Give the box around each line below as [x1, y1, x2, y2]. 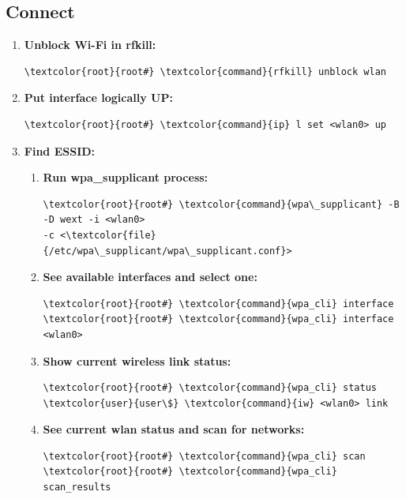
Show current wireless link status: [43, 352, 231, 369]
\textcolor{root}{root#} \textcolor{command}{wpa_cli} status [43, 382, 377, 394]
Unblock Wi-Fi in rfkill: [24, 36, 156, 53]
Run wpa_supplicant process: [43, 169, 209, 186]
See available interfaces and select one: [43, 268, 258, 285]
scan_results [43, 482, 111, 493]
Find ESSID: [24, 142, 96, 159]
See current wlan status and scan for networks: [43, 421, 305, 437]
